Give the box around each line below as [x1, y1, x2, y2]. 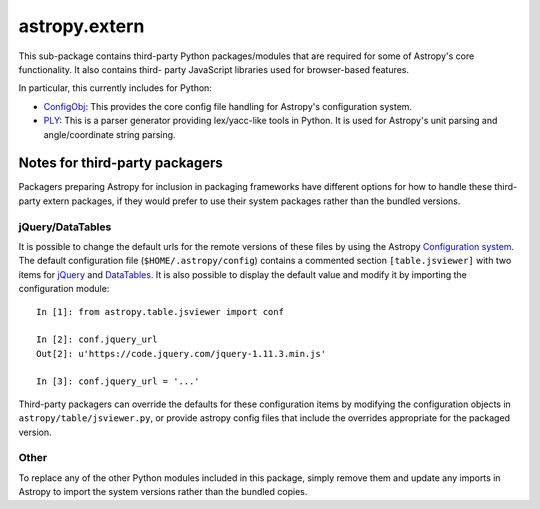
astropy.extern [18, 15, 145, 37]
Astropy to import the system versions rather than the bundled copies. [18, 486, 308, 498]
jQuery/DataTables [18, 220, 112, 234]
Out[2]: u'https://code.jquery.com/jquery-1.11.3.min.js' [36, 348, 327, 359]
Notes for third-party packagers [18, 155, 224, 172]
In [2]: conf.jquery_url [36, 334, 158, 345]
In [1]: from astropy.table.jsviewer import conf [36, 306, 285, 317]
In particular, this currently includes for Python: [18, 82, 212, 94]
